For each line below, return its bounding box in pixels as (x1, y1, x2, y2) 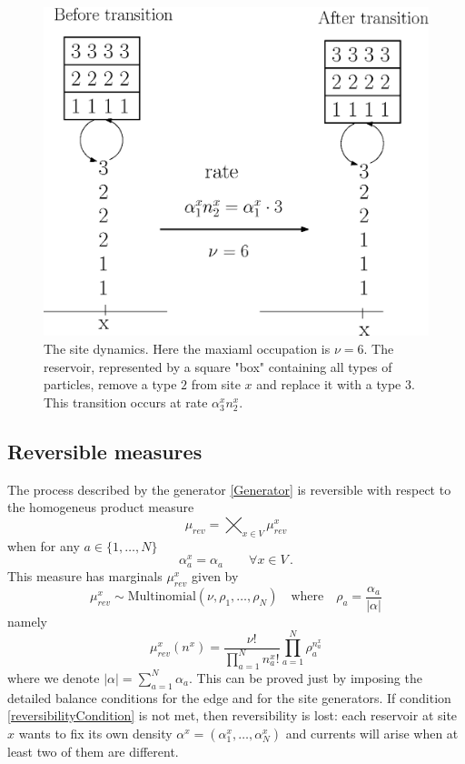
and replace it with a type (256, 375, 401, 394)
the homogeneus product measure (7, 498, 194, 517)
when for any (7, 536, 80, 555)
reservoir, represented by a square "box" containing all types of (44, 357, 392, 376)
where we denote (7, 668, 100, 687)
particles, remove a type (44, 375, 177, 394)
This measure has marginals (7, 566, 163, 585)
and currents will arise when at (285, 723, 459, 742)
